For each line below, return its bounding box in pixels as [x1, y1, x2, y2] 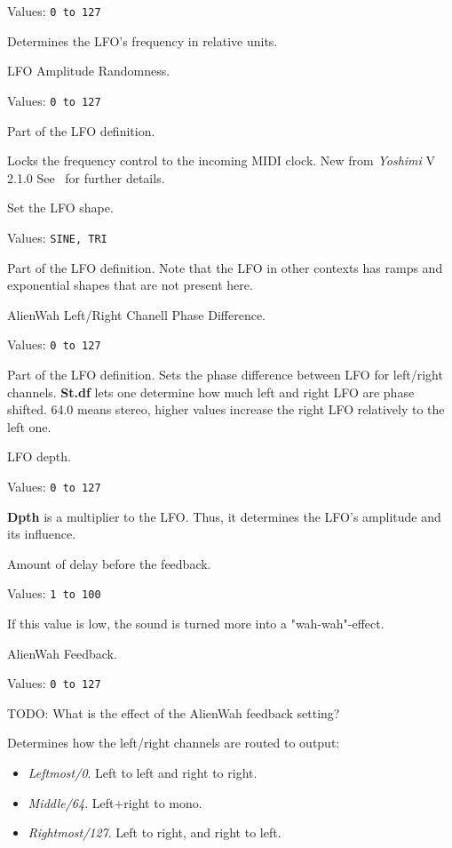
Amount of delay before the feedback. [7, 554, 211, 572]
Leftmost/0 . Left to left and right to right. [28, 764, 258, 782]
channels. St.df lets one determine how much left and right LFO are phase [7, 382, 415, 401]
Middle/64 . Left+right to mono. [28, 793, 202, 812]
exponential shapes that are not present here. [7, 276, 253, 294]
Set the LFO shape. [7, 198, 114, 217]
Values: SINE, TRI [7, 228, 107, 246]
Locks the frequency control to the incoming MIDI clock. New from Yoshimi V [7, 151, 436, 170]
